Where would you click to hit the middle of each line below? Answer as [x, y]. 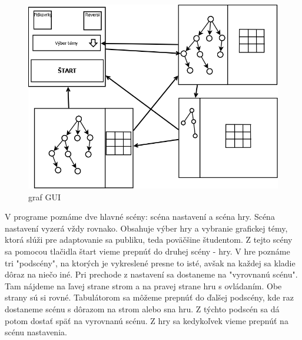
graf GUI [44, 197]
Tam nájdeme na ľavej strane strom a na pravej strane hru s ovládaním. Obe [143, 285]
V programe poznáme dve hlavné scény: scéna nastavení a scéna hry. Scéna [140, 217]
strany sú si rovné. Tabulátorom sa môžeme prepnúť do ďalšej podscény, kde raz [150, 297]
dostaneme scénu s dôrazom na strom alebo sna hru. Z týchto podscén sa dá [142, 308]
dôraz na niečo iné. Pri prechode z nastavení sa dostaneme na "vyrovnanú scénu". [151, 274]
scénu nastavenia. [36, 332]
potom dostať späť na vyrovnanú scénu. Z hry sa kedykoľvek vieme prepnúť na [147, 320]
